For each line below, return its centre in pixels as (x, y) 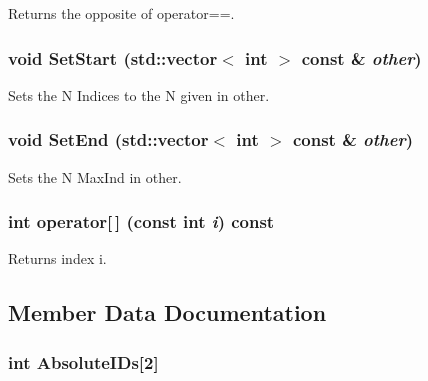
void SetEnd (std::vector (108, 139)
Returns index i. (57, 258)
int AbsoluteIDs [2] (83, 361)
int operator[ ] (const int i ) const (141, 221)
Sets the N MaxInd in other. (95, 176)
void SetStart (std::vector (113, 57)
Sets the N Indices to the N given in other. (139, 94)
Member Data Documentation (167, 312)
